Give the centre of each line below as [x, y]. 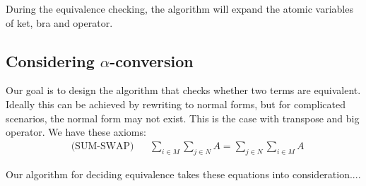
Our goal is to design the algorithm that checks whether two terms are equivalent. [183, 90]
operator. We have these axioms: [76, 132]
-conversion [152, 60]
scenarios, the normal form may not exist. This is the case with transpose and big [183, 118]
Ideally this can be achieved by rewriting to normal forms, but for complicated [176, 104]
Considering [50, 60]
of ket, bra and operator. [59, 22]
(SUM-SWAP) [102, 146]
